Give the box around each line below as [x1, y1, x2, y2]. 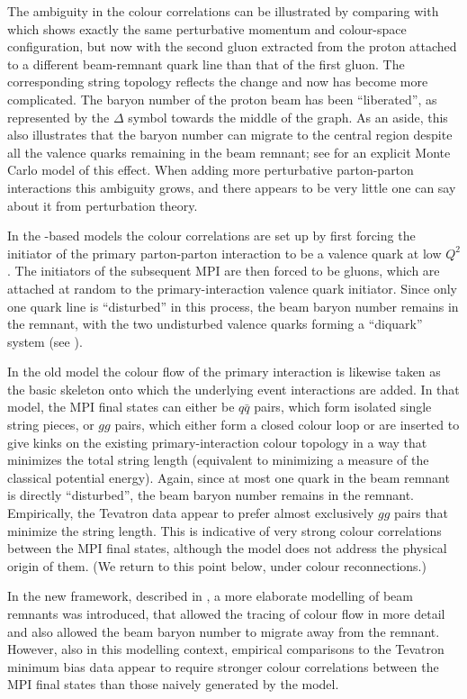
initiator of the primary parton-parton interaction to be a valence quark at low [7, 243, 442, 262]
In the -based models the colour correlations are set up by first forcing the [7, 226, 416, 245]
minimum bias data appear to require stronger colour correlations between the [7, 657, 439, 676]
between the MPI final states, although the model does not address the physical [7, 539, 447, 558]
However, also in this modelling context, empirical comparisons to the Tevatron [7, 640, 445, 658]
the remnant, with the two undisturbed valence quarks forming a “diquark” [7, 314, 423, 333]
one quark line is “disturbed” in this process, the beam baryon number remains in [7, 296, 459, 315]
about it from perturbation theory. [7, 195, 198, 214]
